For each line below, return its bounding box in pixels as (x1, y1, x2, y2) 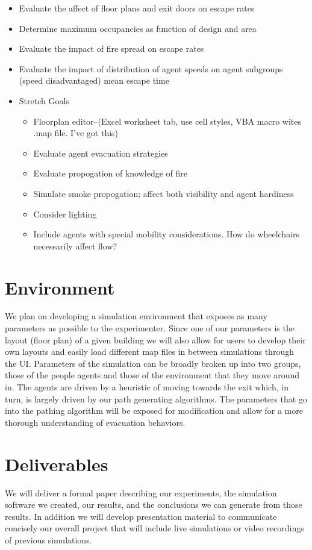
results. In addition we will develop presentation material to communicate (5, 510, 277, 522)
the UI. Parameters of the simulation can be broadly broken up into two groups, (5, 357, 301, 369)
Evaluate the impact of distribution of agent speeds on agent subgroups (19, 62, 283, 75)
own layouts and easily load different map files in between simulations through (5, 345, 294, 358)
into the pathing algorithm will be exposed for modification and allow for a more (5, 404, 303, 417)
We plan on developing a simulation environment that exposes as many (5, 310, 267, 322)
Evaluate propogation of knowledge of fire (33, 167, 188, 180)
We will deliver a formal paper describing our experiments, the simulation (5, 486, 277, 499)
